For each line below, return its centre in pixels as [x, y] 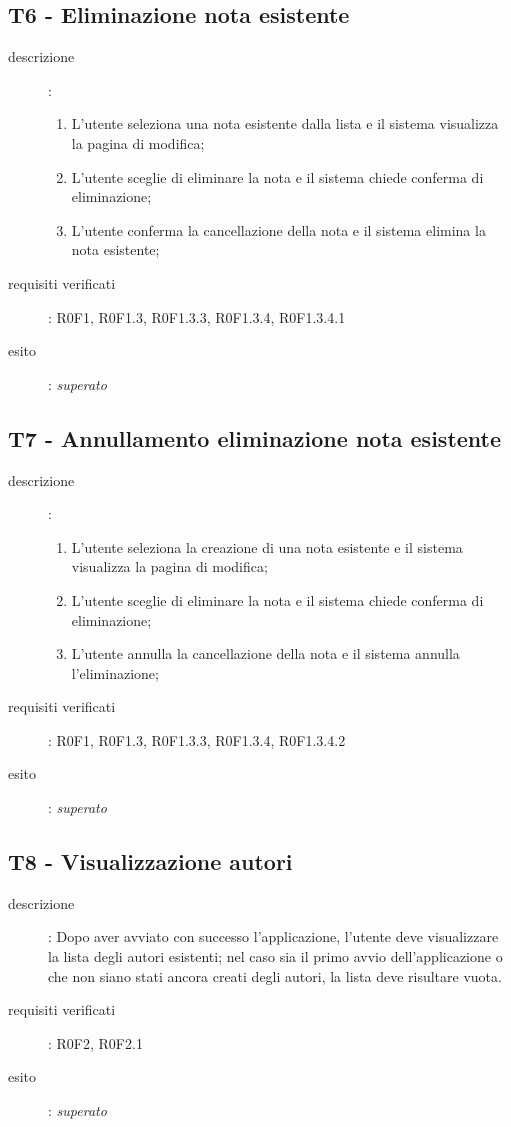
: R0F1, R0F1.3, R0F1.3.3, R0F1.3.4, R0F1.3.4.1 [197, 316]
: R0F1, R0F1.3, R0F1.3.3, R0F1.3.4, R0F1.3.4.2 [197, 739]
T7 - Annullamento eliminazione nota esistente [255, 437]
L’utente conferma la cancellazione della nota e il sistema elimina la [278, 229]
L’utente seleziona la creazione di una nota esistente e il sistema [267, 546]
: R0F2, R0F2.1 [95, 1042]
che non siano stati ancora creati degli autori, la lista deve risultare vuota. [275, 975]
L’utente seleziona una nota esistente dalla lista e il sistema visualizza [285, 123]
